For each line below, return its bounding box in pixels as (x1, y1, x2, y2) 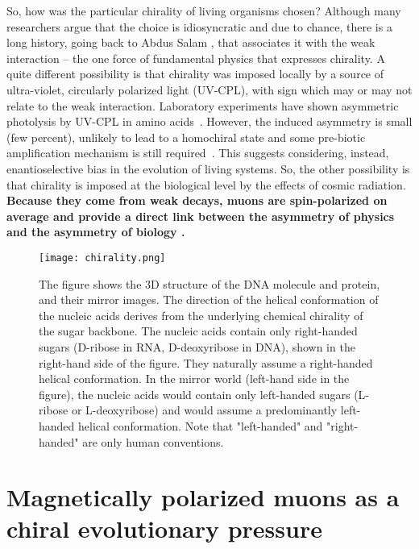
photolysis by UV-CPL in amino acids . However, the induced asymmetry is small (6, 113, 413, 130)
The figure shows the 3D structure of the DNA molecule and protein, (39, 275, 380, 292)
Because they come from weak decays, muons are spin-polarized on (6, 192, 388, 209)
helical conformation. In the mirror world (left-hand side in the (39, 370, 350, 387)
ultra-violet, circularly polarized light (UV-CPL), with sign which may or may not (6, 81, 413, 98)
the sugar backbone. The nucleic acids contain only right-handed (39, 322, 358, 339)
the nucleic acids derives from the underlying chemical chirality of (39, 306, 363, 323)
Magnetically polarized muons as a (6, 480, 400, 514)
